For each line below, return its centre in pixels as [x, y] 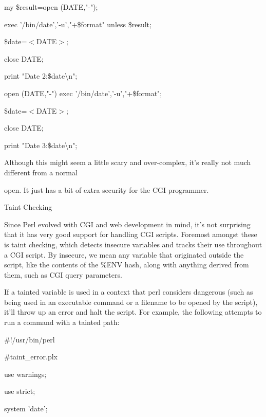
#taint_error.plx [31, 357]
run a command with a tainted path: [62, 322]
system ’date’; [26, 409]
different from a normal [41, 172]
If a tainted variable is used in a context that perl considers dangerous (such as [129, 292]
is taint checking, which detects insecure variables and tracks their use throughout [133, 244]
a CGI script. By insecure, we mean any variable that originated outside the [124, 254]
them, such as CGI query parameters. [63, 274]
